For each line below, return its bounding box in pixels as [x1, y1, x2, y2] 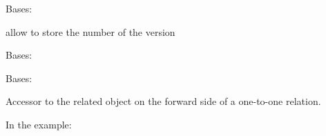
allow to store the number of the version [6, 24, 175, 39]
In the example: [6, 117, 72, 131]
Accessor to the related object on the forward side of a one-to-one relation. [6, 94, 321, 108]
